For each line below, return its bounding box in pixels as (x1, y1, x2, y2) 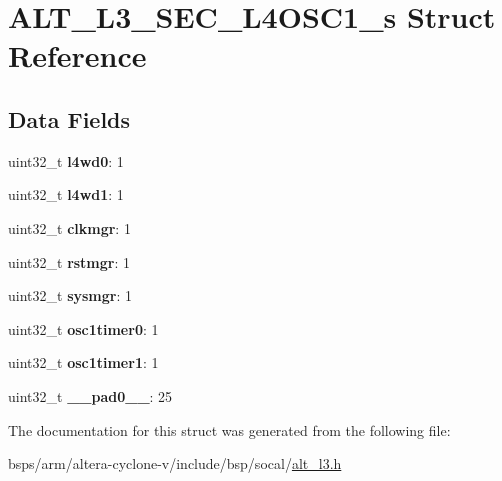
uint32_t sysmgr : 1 (8, 285, 132, 306)
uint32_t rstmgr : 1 (8, 251, 131, 272)
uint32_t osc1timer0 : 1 (8, 318, 159, 339)
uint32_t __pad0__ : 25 (8, 385, 173, 406)
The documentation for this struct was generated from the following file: (8, 419, 451, 440)
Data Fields (8, 103, 131, 134)
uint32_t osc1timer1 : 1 (8, 352, 159, 373)
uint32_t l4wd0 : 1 (8, 150, 124, 171)
